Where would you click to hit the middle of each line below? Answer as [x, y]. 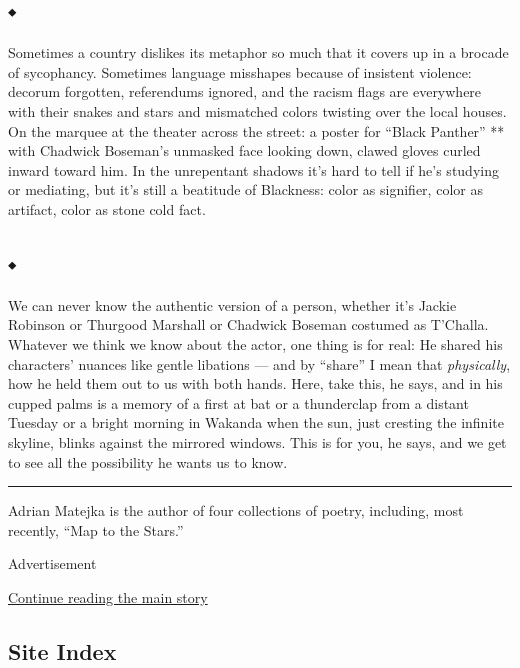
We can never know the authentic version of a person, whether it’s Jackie [232, 304]
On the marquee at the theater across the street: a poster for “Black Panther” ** [256, 130]
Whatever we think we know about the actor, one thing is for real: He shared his [255, 343]
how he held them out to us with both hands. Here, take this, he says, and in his [255, 383]
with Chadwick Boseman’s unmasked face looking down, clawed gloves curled [244, 150]
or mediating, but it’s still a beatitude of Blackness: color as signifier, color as [245, 189]
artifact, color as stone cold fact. [107, 208]
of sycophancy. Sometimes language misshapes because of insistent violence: [240, 71]
